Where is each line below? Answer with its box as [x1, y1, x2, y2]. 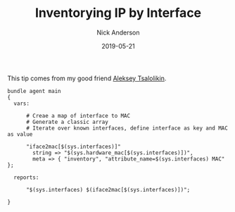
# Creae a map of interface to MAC [25, 112, 131, 119]
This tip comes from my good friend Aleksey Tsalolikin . [7, 74, 167, 82]
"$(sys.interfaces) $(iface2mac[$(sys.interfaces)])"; [25, 186, 191, 193]
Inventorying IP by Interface [34, 5, 202, 21]
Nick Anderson [96, 28, 140, 37]
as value [7, 130, 33, 138]
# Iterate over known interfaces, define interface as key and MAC [25, 125, 229, 132]
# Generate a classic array [25, 118, 109, 125]
